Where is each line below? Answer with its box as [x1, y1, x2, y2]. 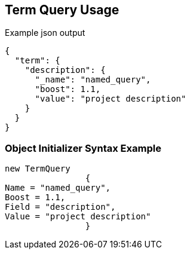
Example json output [5, 27, 85, 38]
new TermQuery [5, 164, 71, 174]
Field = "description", [5, 202, 116, 212]
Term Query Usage [5, 2, 119, 17]
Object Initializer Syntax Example [5, 142, 161, 154]
